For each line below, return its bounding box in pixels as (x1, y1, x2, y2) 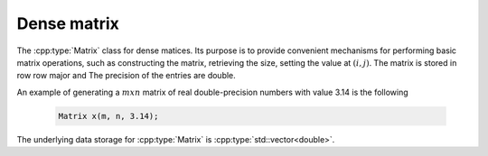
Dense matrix (16, 14, 119, 33)
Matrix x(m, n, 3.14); (58, 111, 159, 121)
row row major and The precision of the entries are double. (16, 70, 237, 81)
